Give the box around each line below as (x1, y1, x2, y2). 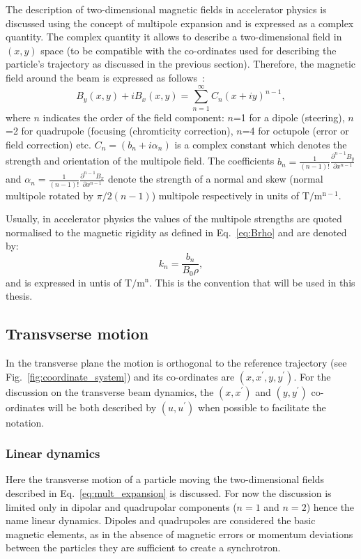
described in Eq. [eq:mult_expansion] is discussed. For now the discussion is (6, 485, 332, 500)
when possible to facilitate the (197, 399, 326, 414)
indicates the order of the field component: (43, 109, 224, 124)
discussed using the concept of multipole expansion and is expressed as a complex (6, 15, 354, 30)
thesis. (6, 289, 33, 303)
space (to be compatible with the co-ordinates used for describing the (40, 43, 337, 57)
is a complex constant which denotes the (174, 137, 347, 151)
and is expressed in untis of (6, 275, 122, 289)
